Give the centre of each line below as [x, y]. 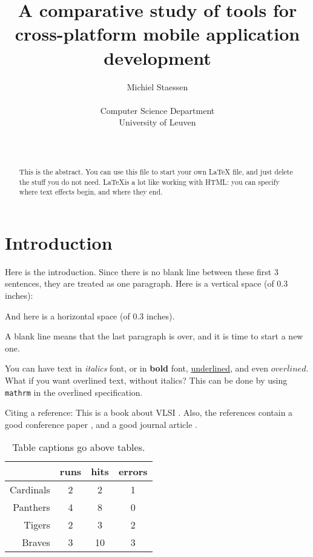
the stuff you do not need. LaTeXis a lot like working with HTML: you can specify [149, 182]
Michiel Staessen [157, 86]
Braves [36, 542]
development [157, 57]
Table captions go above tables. [79, 447]
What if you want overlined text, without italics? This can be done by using [146, 380]
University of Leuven [157, 122]
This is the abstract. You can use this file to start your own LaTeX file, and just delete [156, 171]
